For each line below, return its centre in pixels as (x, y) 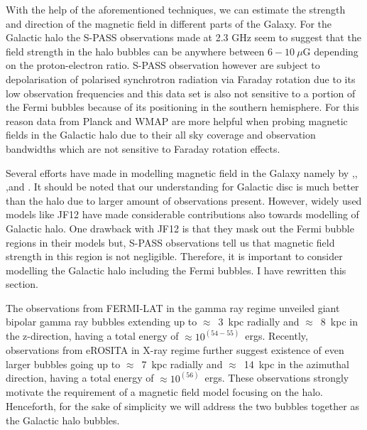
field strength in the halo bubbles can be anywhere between (135, 51)
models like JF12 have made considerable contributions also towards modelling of (182, 214)
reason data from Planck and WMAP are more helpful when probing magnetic (177, 120)
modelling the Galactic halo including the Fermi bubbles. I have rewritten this (176, 270)
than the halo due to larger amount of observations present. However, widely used (184, 200)
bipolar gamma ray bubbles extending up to (102, 322)
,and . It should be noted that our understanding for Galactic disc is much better (182, 187)
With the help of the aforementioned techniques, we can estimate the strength (176, 9)
